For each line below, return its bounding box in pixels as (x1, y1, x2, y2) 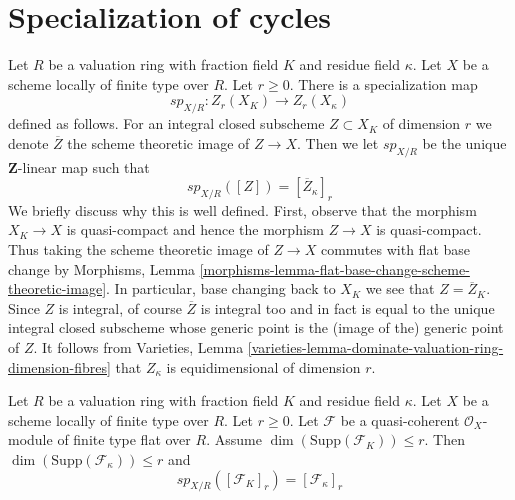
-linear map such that (17, 156, 150, 177)
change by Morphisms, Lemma (8, 258, 196, 279)
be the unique (422, 132, 507, 153)
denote (8, 132, 49, 153)
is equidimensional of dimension (166, 356, 361, 377)
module (8, 429, 53, 450)
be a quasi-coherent (340, 409, 460, 430)
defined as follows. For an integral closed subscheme (8, 113, 325, 134)
